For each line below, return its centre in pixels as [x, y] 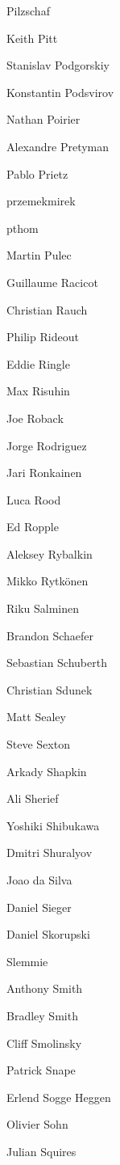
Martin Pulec [39, 255]
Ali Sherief [33, 798]
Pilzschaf [28, 11]
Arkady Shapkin [47, 771]
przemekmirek [41, 201]
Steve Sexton [38, 744]
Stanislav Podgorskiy [58, 65]
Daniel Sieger [39, 907]
